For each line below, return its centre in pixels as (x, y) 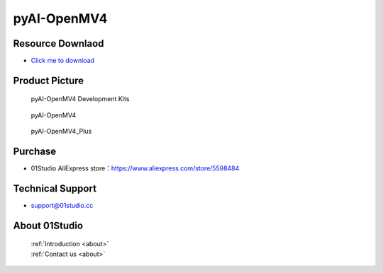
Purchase (35, 152)
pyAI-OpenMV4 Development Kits (80, 99)
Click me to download (63, 61)
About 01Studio (48, 225)
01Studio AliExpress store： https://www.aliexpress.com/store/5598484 (135, 168)
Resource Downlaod (59, 43)
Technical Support (55, 188)
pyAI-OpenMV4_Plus (61, 132)
